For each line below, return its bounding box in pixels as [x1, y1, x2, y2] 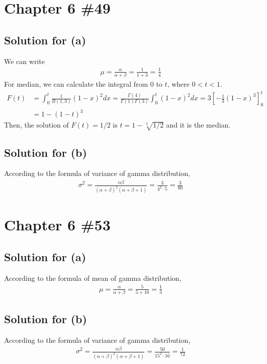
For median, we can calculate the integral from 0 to [4, 79, 162, 89]
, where [167, 79, 190, 89]
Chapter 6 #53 [4, 214, 111, 235]
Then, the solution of [4, 119, 69, 130]
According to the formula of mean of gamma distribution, [4, 272, 182, 283]
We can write [4, 55, 45, 66]
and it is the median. [166, 119, 231, 130]
